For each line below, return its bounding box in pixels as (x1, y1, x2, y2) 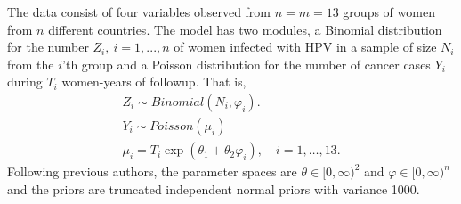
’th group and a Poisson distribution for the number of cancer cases (62, 54, 431, 73)
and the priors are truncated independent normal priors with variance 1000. (7, 179, 420, 198)
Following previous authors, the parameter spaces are (7, 162, 297, 181)
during (7, 72, 43, 91)
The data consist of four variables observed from (7, 3, 271, 20)
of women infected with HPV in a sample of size (174, 37, 437, 56)
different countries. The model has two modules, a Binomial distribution (48, 20, 442, 38)
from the (7, 54, 54, 73)
